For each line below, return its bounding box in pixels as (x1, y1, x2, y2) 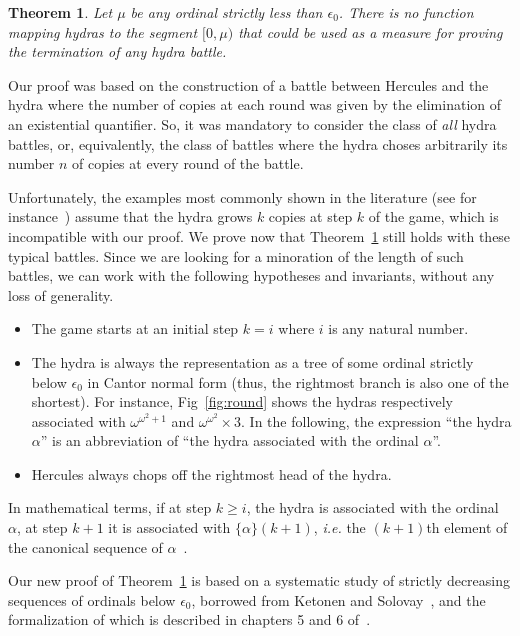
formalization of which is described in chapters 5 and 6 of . (8, 609, 371, 630)
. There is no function (338, 2, 474, 22)
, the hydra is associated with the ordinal (246, 497, 499, 518)
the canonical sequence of (8, 536, 163, 557)
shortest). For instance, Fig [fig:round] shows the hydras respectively (31, 391, 453, 412)
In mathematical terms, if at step (8, 497, 212, 518)
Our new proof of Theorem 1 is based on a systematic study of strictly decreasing (8, 570, 510, 591)
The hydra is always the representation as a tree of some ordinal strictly (31, 351, 474, 372)
